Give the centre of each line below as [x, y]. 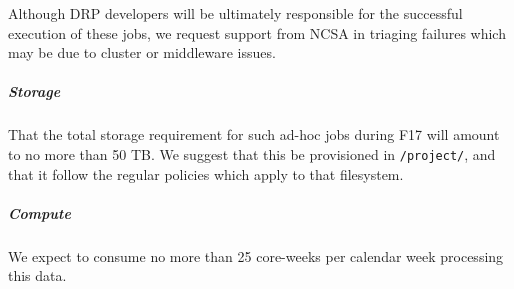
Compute [39, 212]
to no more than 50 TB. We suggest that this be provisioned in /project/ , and [252, 153]
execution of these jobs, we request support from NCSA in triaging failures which [257, 32]
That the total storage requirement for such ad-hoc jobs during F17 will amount [254, 134]
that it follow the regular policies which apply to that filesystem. [206, 173]
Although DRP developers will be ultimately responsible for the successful [235, 13]
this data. [37, 275]
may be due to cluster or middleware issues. [142, 52]
